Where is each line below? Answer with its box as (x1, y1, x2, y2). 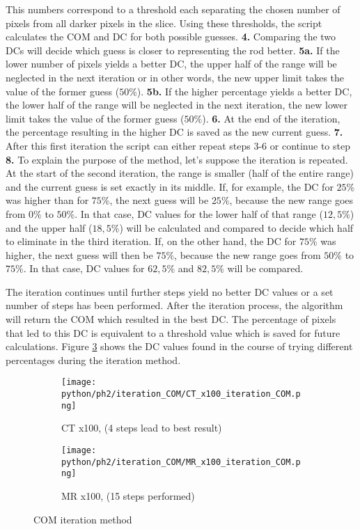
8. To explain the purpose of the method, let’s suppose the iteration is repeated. (6, 152, 348, 166)
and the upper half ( (6, 220, 93, 235)
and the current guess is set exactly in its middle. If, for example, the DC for (6, 179, 334, 194)
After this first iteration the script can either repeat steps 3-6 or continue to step (6, 138, 350, 152)
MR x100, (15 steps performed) (61, 488, 195, 503)
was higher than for (6, 193, 89, 207)
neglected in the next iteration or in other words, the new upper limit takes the (6, 70, 345, 84)
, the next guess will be (109, 193, 209, 207)
